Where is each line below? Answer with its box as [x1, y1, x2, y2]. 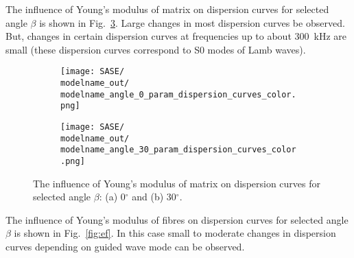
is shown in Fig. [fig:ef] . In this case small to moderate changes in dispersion [14, 226, 336, 240]
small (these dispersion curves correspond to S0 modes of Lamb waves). [5, 42, 306, 56]
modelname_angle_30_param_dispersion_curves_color [60, 145, 296, 155]
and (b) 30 [132, 189, 176, 204]
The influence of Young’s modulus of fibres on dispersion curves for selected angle [5, 212, 349, 226]
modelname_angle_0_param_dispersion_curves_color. [60, 89, 296, 99]
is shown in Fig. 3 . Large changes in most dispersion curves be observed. [39, 15, 345, 30]
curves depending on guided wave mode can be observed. [5, 239, 245, 253]
